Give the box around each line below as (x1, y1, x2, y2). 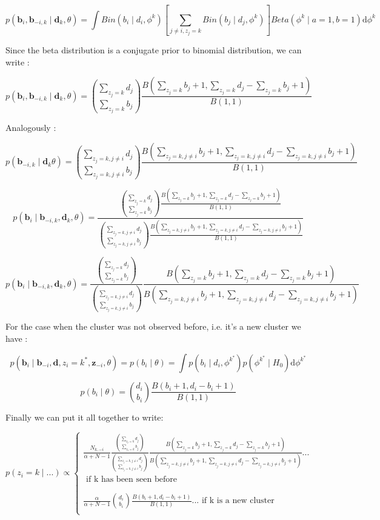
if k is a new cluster (201, 496, 275, 505)
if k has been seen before (86, 475, 177, 484)
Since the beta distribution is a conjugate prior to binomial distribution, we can (5, 43, 302, 56)
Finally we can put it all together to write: (5, 410, 164, 423)
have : (5, 332, 28, 344)
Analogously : (5, 121, 56, 134)
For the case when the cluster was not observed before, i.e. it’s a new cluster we (5, 320, 301, 333)
